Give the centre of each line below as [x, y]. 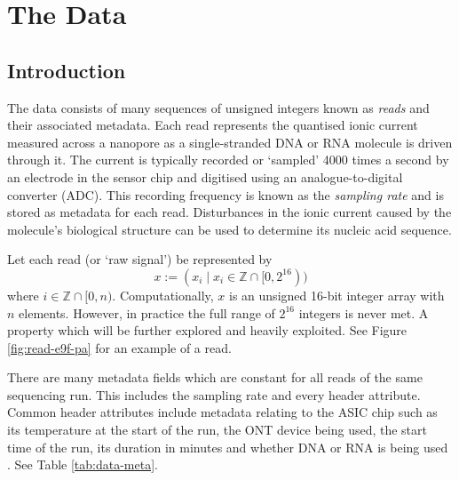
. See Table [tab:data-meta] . [83, 464]
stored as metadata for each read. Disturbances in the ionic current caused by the [229, 212]
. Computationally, [163, 295]
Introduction [67, 70]
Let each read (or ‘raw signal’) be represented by [140, 259]
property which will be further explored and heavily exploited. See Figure [207, 330]
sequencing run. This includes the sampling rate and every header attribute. [214, 394]
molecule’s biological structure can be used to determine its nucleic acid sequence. [229, 229]
